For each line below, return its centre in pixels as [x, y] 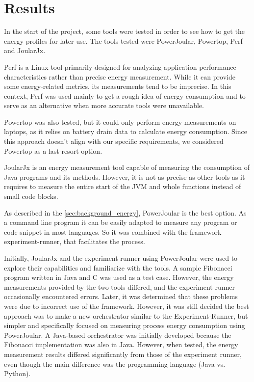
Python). [17, 373]
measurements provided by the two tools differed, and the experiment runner [120, 286]
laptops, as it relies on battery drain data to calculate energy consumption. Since [126, 131]
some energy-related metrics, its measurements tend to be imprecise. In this [118, 86]
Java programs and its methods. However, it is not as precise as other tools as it [125, 177]
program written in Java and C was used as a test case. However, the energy [119, 277]
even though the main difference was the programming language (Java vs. [115, 364]
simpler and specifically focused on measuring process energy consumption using [125, 325]
